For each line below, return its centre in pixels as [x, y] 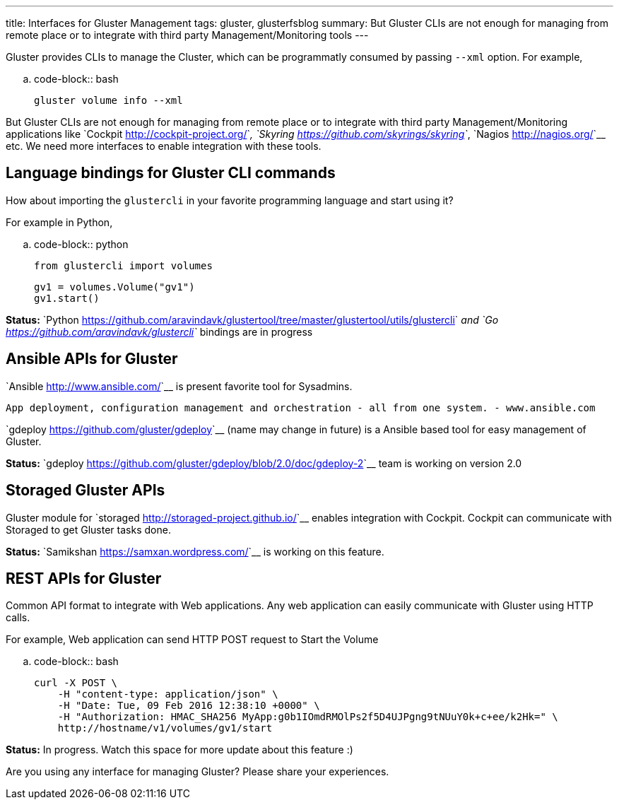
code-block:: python [81, 244]
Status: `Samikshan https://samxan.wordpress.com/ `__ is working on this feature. [195, 551]
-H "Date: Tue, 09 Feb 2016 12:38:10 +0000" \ [189, 706]
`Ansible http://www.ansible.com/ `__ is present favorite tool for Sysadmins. [179, 386]
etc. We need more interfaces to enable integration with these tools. [164, 146]
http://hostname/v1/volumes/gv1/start [165, 728]
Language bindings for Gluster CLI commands [171, 173]
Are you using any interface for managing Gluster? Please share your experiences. [198, 772]
